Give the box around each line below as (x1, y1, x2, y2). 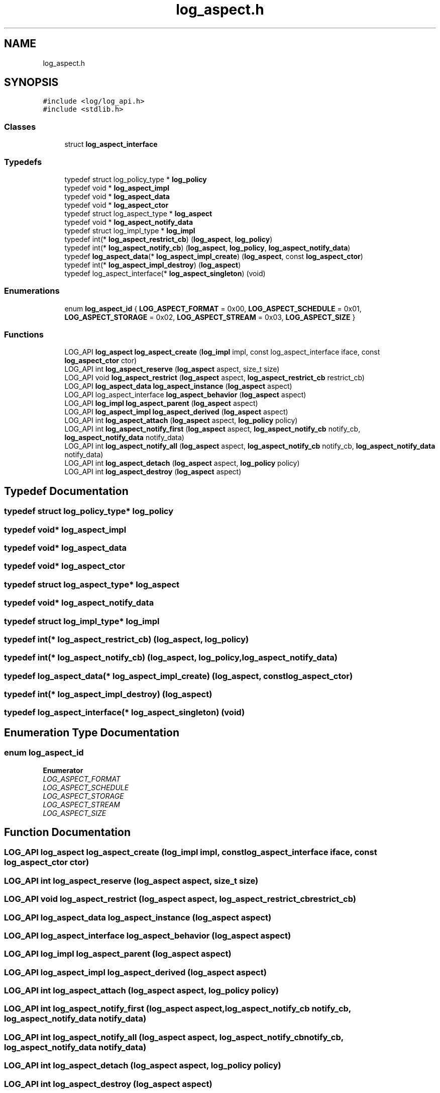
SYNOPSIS (4, 76, 59, 89)
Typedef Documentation (4, 484, 129, 497)
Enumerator (43, 766, 83, 775)
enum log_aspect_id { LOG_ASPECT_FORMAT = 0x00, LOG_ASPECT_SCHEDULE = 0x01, (64, 304, 362, 313)
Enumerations (4, 286, 60, 296)
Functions (4, 329, 44, 340)
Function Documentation (4, 826, 131, 839)
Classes (4, 121, 36, 132)
